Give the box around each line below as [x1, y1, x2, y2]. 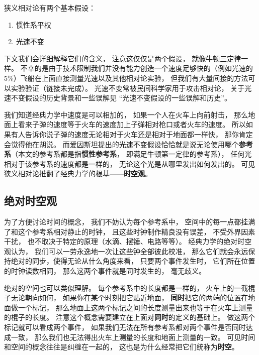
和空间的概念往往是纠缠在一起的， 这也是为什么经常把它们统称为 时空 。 [4, 341, 239, 352]
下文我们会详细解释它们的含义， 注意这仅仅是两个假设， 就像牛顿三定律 [4, 53, 241, 63]
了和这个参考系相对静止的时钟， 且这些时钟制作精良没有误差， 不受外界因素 [4, 226, 255, 236]
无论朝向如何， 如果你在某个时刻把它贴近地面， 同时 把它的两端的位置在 [11, 292, 248, 303]
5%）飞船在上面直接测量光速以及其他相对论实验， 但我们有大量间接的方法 [4, 72, 248, 83]
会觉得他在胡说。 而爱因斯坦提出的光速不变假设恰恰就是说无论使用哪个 [4, 139, 239, 149]
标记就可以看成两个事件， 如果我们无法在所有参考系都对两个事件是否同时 [4, 322, 246, 332]
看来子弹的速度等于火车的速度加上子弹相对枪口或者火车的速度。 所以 [18, 119, 246, 130]
